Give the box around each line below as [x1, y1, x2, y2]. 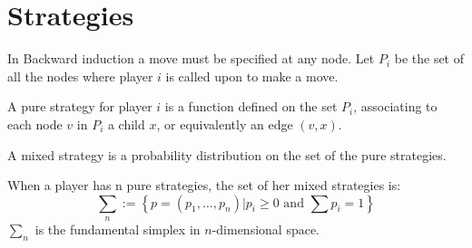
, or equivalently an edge [156, 114, 293, 133]
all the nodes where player [7, 66, 153, 85]
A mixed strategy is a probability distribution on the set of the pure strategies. [7, 145, 447, 164]
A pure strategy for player [7, 97, 152, 116]
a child [107, 114, 145, 133]
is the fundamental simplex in [34, 220, 201, 239]
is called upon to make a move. [165, 66, 339, 85]
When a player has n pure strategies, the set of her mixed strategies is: [7, 176, 401, 195]
